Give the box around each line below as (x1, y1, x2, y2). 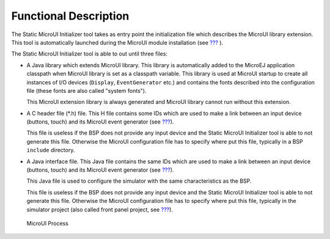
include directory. (26, 147, 75, 154)
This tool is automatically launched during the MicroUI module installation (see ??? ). (11, 39, 223, 46)
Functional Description (11, 9, 130, 23)
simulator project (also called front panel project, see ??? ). (26, 205, 174, 213)
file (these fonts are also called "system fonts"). (26, 87, 147, 94)
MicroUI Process (26, 219, 68, 227)
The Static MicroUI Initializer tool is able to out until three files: (11, 50, 168, 57)
